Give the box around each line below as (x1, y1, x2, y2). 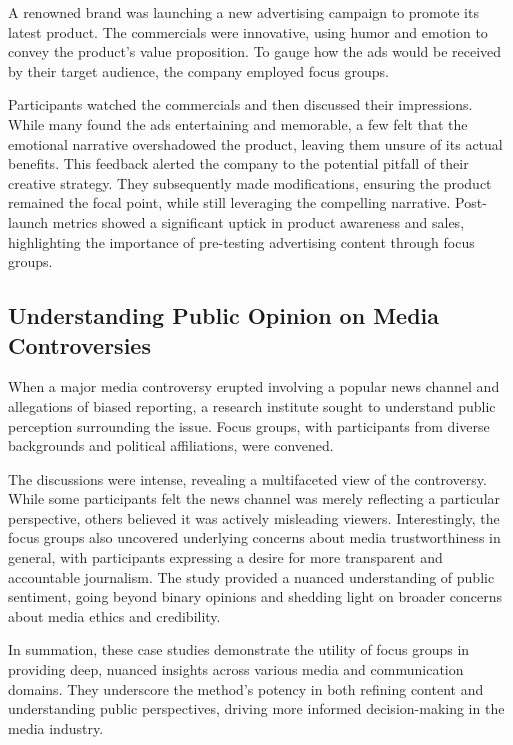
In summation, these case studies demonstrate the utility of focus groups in (8, 639, 470, 660)
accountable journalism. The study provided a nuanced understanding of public (8, 566, 495, 587)
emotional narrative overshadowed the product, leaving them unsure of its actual (8, 133, 503, 154)
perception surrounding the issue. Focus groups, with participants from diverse (8, 415, 490, 436)
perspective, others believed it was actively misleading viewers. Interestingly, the (8, 507, 500, 528)
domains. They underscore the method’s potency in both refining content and (8, 678, 484, 699)
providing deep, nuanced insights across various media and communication (8, 659, 464, 680)
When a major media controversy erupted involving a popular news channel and (8, 376, 500, 397)
